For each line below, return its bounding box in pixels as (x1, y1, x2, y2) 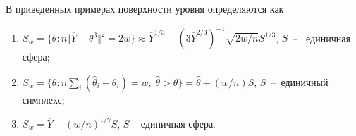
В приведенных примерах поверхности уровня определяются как (6, 1, 284, 16)
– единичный (271, 74, 329, 89)
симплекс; (22, 92, 65, 106)
